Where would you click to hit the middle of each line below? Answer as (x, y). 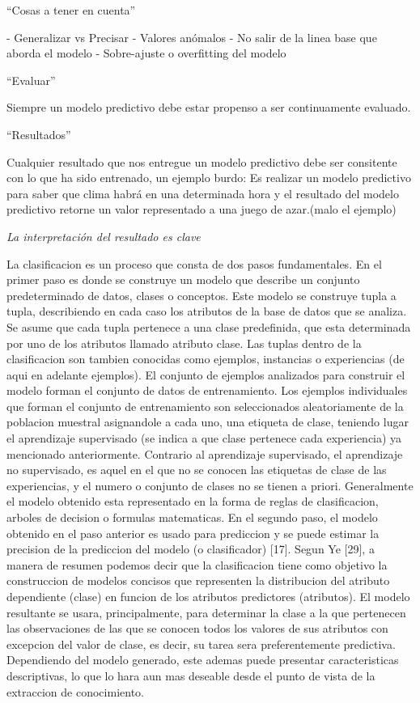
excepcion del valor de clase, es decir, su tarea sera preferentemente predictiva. (201, 644)
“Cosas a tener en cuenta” (71, 10)
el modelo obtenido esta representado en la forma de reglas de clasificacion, (193, 501)
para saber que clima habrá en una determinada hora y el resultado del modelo (203, 193)
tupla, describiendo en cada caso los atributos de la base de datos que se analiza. (207, 311)
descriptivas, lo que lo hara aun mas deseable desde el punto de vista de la (191, 675)
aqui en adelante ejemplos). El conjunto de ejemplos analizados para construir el (206, 374)
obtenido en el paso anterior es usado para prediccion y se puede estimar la (193, 533)
